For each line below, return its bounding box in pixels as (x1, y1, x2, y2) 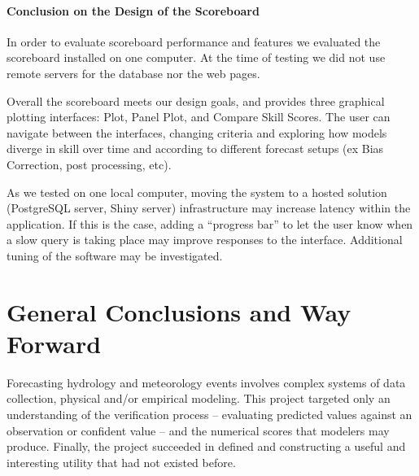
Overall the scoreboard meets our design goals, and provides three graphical (7, 92, 385, 109)
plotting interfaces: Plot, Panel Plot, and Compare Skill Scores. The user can (7, 108, 391, 125)
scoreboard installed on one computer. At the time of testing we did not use (7, 49, 386, 66)
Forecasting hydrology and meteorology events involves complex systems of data (7, 373, 406, 391)
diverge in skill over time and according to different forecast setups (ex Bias (7, 140, 384, 157)
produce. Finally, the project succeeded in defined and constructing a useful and (7, 438, 406, 455)
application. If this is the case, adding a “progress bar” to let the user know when (7, 215, 413, 232)
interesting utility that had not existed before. (7, 453, 236, 470)
